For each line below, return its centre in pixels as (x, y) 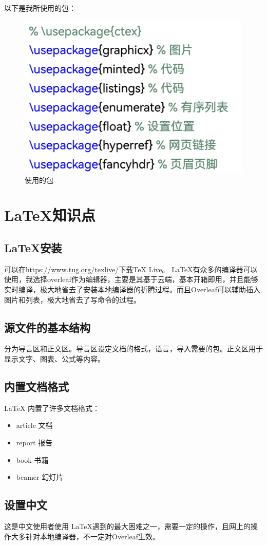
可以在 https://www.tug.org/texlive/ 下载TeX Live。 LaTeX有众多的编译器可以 (131, 269)
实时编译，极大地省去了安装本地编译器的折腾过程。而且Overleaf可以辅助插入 (132, 289)
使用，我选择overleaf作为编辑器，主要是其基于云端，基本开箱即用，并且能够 (131, 279)
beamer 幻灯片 (40, 477)
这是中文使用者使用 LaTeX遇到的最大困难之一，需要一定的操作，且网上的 (128, 526)
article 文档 (34, 425)
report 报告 (34, 442)
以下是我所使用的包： (40, 8)
